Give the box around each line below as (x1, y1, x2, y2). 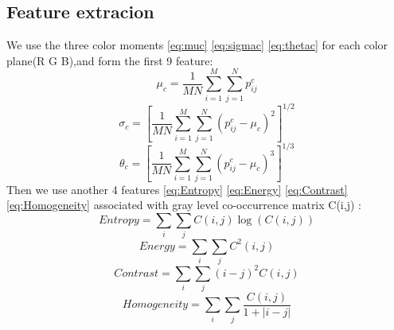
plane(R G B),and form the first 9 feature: (6, 52, 213, 68)
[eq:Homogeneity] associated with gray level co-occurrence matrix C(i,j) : (6, 196, 361, 213)
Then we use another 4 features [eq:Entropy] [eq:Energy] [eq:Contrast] (6, 181, 348, 197)
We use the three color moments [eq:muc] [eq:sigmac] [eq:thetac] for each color (6, 37, 388, 53)
